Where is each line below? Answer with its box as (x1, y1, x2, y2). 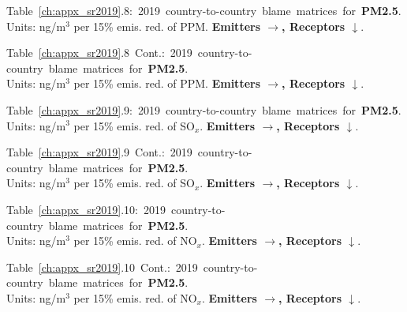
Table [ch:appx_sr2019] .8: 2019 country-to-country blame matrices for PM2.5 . (6, 2, 401, 18)
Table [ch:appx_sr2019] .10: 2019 (6, 201, 166, 217)
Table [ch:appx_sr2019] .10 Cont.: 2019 (6, 258, 198, 275)
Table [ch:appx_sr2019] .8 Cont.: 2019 (6, 44, 192, 61)
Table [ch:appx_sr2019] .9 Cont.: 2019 (6, 144, 192, 160)
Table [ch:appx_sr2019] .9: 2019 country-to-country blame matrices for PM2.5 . (6, 101, 401, 118)
